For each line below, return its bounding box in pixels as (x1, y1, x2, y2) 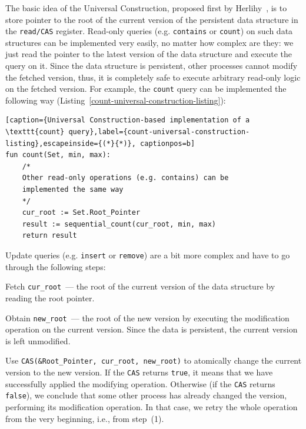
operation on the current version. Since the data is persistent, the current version (5, 323, 298, 335)
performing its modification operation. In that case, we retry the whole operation (5, 400, 298, 413)
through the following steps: (5, 260, 106, 272)
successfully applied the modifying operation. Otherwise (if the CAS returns (5, 377, 275, 390)
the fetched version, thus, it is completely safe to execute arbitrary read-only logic (5, 71, 301, 83)
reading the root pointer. (5, 291, 95, 304)
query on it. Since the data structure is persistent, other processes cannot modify (5, 59, 298, 72)
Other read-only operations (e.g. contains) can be (22, 174, 229, 182)
